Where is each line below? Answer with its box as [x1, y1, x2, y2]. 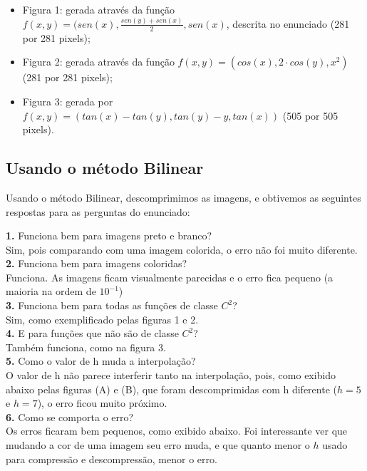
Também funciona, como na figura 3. [6, 339, 166, 354]
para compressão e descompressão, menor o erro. [6, 451, 217, 466]
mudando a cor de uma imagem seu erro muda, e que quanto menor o [6, 438, 310, 452]
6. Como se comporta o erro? [6, 409, 134, 424]
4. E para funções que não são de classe [6, 326, 179, 341]
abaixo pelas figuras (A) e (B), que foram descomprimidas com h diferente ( [6, 381, 337, 396]
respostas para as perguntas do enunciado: [6, 204, 190, 219]
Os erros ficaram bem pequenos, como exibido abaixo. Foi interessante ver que [6, 423, 348, 438]
